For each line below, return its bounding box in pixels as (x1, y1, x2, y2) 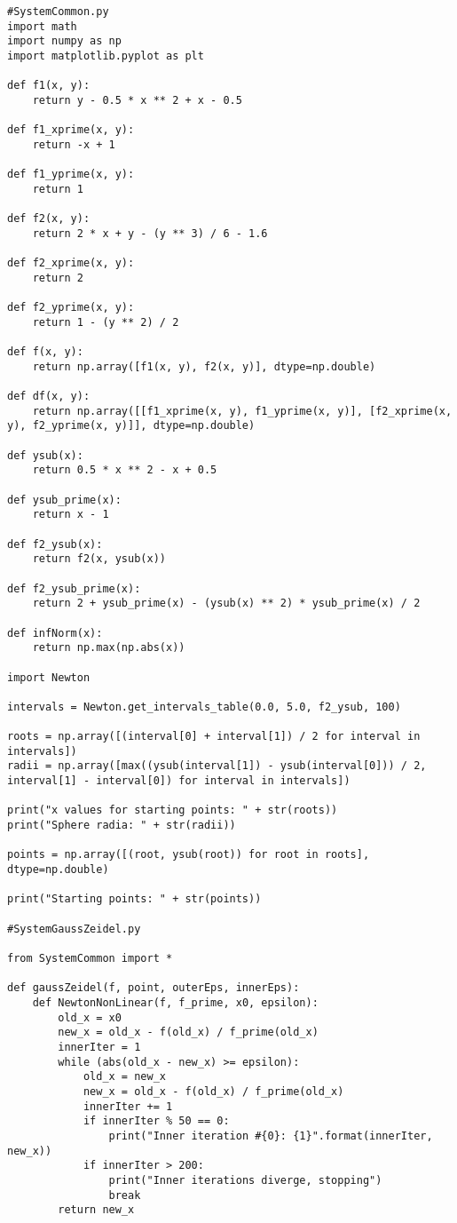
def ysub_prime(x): (7, 493, 122, 506)
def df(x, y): (7, 390, 91, 403)
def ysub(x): (7, 449, 83, 462)
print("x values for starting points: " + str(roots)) (7, 804, 338, 817)
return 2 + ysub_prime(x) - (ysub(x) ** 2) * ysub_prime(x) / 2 (32, 597, 421, 610)
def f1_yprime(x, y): (7, 168, 135, 181)
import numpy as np (7, 35, 122, 48)
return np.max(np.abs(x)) (32, 641, 185, 655)
